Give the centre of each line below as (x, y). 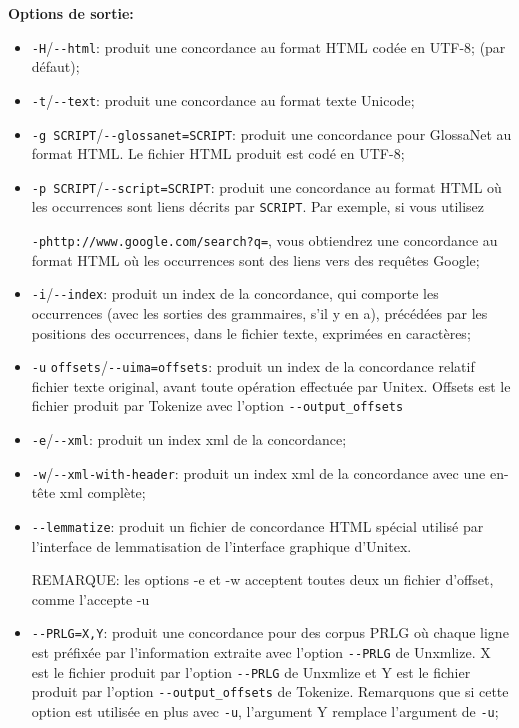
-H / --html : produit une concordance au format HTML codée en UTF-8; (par (268, 46)
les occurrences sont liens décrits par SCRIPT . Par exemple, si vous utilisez (258, 206)
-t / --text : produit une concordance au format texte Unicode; (223, 99)
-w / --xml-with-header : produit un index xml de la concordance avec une (258, 472)
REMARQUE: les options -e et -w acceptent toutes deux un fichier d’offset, (262, 579)
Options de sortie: (71, 13)
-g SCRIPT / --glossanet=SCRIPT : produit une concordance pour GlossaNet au (271, 133)
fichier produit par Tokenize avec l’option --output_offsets (217, 405)
